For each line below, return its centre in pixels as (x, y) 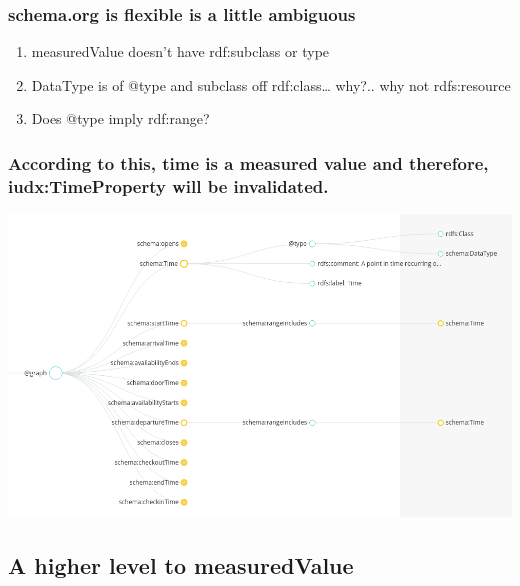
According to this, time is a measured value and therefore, (248, 162)
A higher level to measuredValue (181, 564)
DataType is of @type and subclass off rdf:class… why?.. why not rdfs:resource (271, 84)
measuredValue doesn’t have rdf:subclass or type (180, 51)
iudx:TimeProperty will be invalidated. (168, 185)
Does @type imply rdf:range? (120, 118)
